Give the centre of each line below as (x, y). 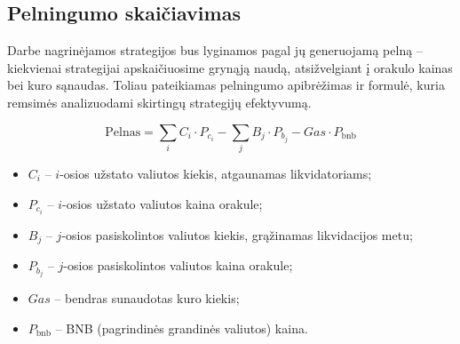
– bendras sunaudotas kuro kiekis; (147, 298)
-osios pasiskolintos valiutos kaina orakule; (178, 265)
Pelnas (123, 132)
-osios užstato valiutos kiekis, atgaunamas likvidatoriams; (216, 173)
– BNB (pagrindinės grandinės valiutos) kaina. (182, 328)
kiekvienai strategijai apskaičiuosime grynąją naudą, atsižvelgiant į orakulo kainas (230, 67)
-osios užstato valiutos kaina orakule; (162, 203)
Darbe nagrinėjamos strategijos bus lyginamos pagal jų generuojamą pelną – (215, 50)
